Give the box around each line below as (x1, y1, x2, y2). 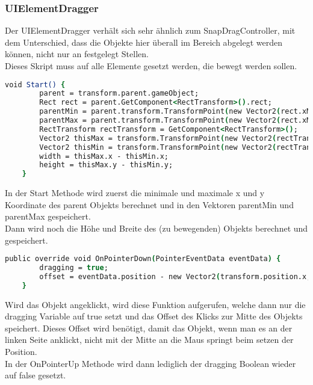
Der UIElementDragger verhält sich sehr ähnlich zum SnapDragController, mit (5, 24, 296, 37)
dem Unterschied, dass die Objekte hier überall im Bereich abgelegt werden (5, 35, 283, 48)
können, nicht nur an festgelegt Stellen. (5, 48, 149, 60)
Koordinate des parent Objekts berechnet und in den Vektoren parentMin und (5, 198, 294, 211)
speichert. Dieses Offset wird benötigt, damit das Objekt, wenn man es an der (5, 321, 293, 334)
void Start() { (5, 80, 66, 89)
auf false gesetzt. (5, 369, 66, 381)
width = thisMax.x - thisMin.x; (39, 152, 169, 161)
